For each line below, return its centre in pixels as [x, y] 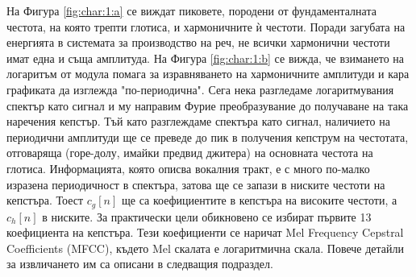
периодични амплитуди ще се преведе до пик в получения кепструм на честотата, [208, 136]
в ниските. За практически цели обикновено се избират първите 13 [207, 216]
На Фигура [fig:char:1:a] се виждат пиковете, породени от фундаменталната [191, 10]
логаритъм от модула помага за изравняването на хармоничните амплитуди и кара [208, 74]
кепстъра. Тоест [45, 200]
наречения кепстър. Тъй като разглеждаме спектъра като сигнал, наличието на [198, 121]
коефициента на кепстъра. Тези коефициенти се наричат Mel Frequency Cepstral [205, 232]
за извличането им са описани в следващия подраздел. [140, 264]
